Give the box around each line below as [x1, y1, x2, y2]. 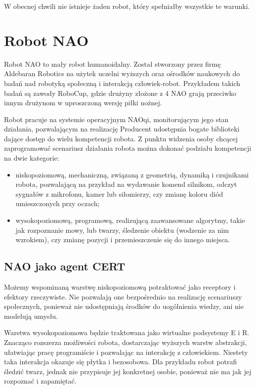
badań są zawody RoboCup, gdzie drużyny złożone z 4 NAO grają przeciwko [4, 87, 236, 98]
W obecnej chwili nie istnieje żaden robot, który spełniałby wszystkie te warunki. [4, 1, 250, 11]
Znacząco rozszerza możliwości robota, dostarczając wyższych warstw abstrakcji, [4, 337, 247, 347]
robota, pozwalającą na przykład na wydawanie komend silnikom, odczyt [15, 179, 237, 189]
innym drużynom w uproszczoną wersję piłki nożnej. [4, 97, 162, 108]
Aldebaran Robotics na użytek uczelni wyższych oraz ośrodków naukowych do [4, 68, 240, 79]
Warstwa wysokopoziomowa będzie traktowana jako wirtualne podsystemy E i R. [4, 327, 250, 338]
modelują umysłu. [4, 310, 58, 321]
